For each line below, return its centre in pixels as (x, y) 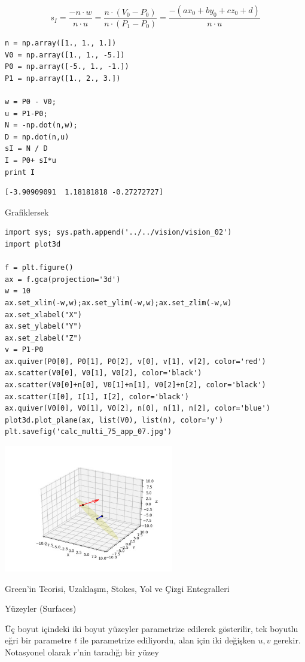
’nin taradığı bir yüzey (118, 652)
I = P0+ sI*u (30, 160)
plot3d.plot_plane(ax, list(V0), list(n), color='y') (114, 420)
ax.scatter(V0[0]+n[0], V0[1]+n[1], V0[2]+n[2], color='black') (135, 385)
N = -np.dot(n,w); (41, 125)
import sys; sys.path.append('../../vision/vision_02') (118, 233)
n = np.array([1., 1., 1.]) (61, 43)
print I (20, 172)
